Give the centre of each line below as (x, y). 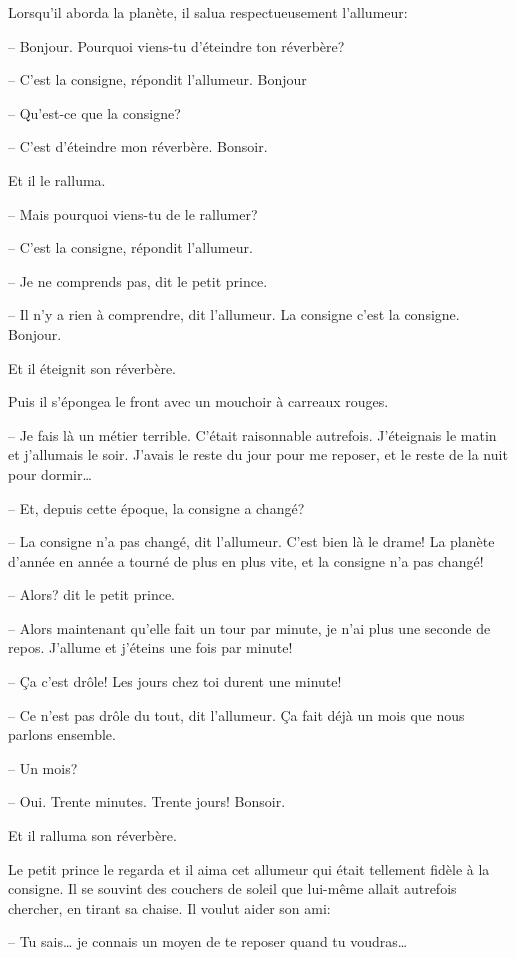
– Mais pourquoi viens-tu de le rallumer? (133, 213)
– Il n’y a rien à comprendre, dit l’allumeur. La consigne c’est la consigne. (234, 314)
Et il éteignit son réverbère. (92, 367)
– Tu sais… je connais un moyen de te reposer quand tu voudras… (208, 941)
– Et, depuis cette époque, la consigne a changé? (156, 507)
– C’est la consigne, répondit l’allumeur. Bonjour (157, 79)
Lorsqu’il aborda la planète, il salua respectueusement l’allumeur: (208, 12)
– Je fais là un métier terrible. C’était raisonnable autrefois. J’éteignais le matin (252, 434)
